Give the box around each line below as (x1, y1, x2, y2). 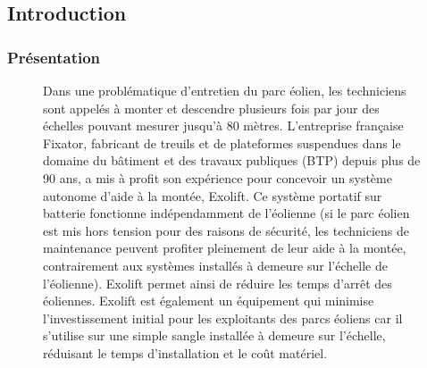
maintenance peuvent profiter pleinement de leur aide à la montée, (43, 238, 406, 257)
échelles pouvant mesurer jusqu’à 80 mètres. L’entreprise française (43, 116, 404, 135)
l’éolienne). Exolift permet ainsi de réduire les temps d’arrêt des (43, 273, 392, 292)
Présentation (7, 46, 101, 68)
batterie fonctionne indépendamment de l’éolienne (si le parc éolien (43, 204, 410, 222)
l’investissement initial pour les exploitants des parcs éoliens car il (43, 308, 403, 327)
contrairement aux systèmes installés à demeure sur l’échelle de (43, 255, 388, 274)
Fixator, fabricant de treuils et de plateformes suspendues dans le (43, 133, 401, 152)
